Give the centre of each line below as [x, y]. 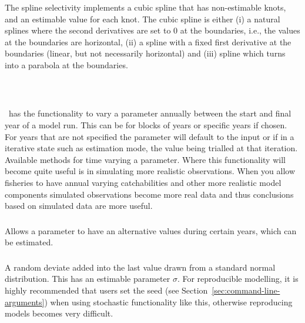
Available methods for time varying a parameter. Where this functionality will [145, 159]
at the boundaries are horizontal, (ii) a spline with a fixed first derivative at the [148, 41]
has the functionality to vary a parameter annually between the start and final [150, 113]
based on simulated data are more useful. [79, 206]
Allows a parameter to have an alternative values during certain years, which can [151, 230]
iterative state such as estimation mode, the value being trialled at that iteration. [151, 148]
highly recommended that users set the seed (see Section [106, 290]
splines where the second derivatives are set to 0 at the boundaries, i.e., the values [152, 30]
